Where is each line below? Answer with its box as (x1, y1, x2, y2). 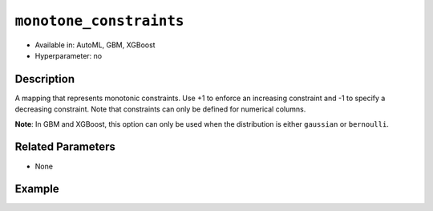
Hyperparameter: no (34, 51, 103, 60)
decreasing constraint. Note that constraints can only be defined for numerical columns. (14, 104, 306, 114)
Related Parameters (14, 140, 116, 154)
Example (14, 182, 59, 196)
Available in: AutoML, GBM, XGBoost (34, 40, 156, 50)
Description (14, 72, 75, 86)
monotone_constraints (14, 12, 184, 30)
